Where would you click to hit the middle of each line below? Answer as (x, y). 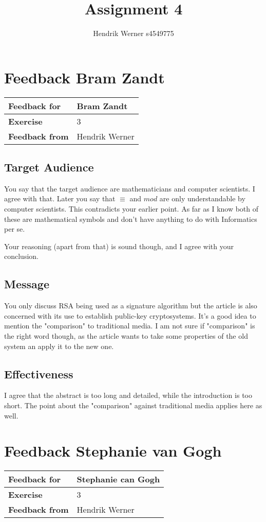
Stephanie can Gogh (118, 479)
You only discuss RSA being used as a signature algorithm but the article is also (131, 306)
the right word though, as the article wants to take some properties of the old (126, 336)
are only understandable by (202, 198)
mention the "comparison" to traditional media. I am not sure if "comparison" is (130, 326)
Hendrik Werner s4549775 (134, 33)
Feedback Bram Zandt (84, 77)
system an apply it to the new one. (59, 346)
